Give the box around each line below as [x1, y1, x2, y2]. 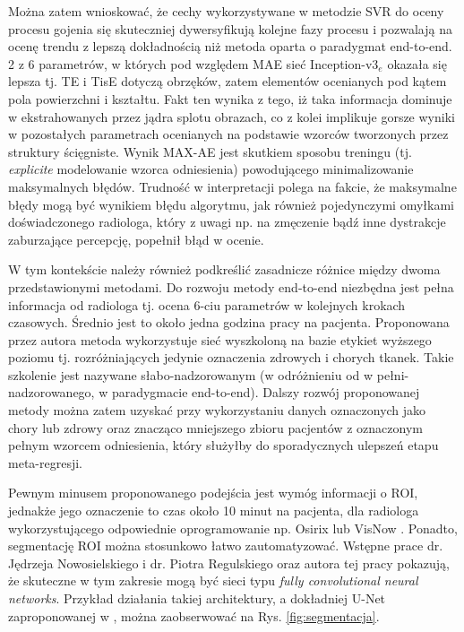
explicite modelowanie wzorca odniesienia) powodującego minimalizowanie [8, 160, 414, 178]
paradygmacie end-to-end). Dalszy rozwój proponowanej [111, 383, 420, 402]
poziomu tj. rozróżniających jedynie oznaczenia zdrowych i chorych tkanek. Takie [8, 348, 454, 367]
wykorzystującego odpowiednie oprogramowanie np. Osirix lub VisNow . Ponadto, [8, 518, 458, 537]
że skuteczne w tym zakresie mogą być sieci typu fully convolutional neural [8, 571, 418, 590]
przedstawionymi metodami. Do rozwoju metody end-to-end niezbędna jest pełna [8, 277, 454, 296]
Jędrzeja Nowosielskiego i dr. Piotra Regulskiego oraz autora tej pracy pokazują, [8, 553, 450, 572]
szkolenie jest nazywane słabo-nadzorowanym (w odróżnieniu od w [8, 365, 374, 384]
